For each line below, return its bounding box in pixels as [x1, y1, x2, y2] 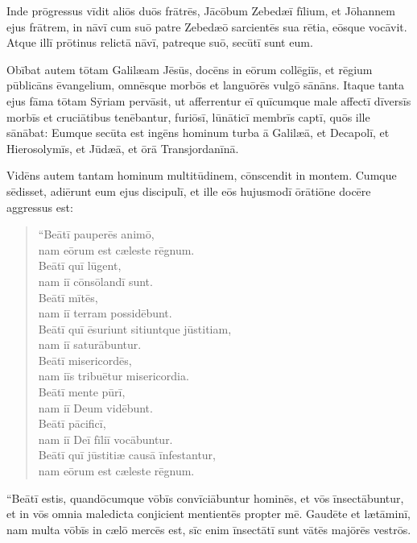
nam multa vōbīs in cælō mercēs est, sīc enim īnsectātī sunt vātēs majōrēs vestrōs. [6, 520, 411, 537]
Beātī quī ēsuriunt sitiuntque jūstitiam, [38, 320, 232, 337]
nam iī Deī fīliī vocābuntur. [38, 430, 173, 447]
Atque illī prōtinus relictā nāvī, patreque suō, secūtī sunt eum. [6, 34, 313, 51]
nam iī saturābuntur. [38, 336, 142, 353]
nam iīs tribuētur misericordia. [38, 367, 189, 384]
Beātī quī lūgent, [38, 257, 122, 274]
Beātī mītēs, [38, 288, 98, 305]
